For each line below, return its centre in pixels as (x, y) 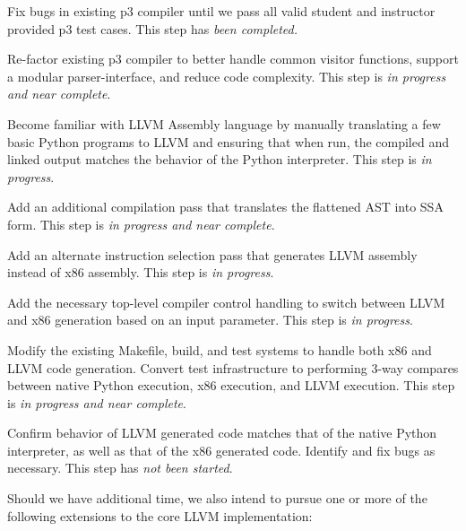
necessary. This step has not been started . (120, 468)
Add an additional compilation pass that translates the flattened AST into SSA (225, 207)
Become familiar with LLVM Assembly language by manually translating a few (224, 123)
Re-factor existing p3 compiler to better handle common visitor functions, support (233, 59)
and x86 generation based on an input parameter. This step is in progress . (210, 320)
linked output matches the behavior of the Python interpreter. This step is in (220, 159)
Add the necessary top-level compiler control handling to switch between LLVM (226, 302)
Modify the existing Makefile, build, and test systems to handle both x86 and (220, 349)
